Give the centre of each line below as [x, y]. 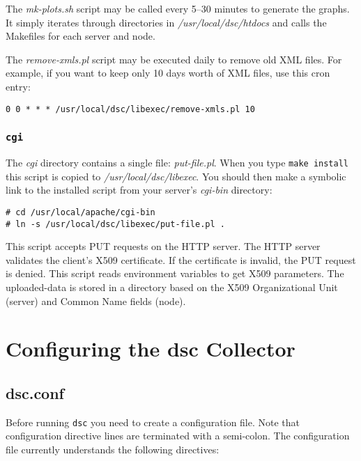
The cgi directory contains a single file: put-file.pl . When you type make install [177, 162]
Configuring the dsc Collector [151, 349]
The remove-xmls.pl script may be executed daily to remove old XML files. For [174, 59]
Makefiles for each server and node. [80, 36]
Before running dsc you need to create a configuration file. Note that [153, 422]
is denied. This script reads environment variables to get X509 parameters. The [175, 273]
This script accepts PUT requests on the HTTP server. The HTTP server [163, 246]
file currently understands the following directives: [113, 449]
